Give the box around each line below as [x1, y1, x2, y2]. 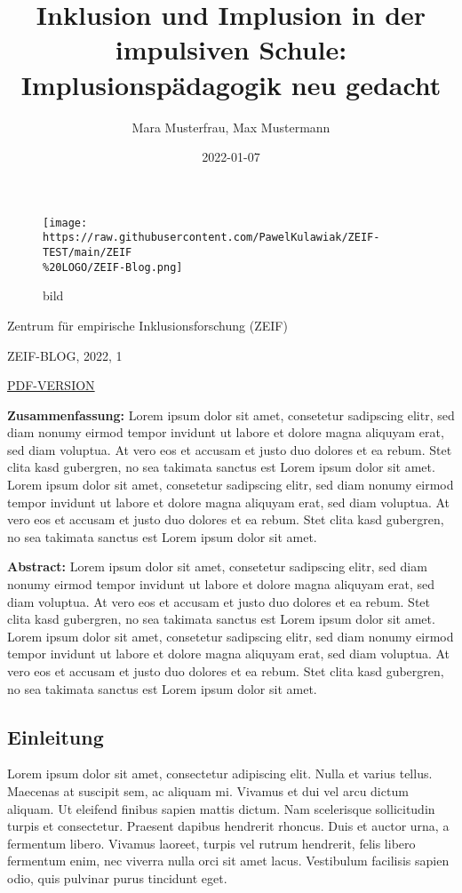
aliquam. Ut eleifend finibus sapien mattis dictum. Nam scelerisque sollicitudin [7, 799, 435, 817]
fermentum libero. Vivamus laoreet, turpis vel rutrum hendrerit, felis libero [7, 833, 416, 852]
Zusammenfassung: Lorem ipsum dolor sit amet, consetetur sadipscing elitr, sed [7, 405, 455, 424]
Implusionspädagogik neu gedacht [20, 66, 442, 102]
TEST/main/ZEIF [43, 246, 132, 259]
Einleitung [7, 722, 104, 750]
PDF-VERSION [7, 376, 95, 395]
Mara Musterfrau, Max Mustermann [131, 117, 331, 136]
